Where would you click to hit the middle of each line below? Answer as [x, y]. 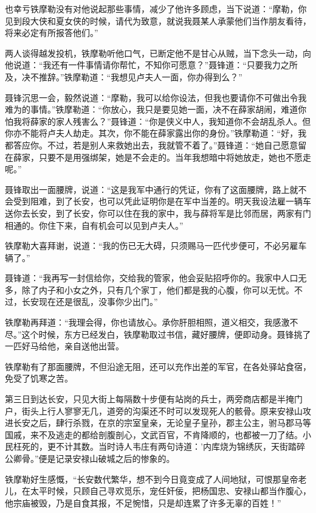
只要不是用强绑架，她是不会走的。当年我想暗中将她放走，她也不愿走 [175, 157]
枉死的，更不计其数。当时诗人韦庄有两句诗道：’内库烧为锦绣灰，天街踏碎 [159, 446]
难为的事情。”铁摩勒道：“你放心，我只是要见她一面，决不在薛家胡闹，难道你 [156, 109]
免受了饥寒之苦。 [39, 378]
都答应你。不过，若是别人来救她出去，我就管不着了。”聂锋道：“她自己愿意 [152, 145]
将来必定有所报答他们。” [52, 33]
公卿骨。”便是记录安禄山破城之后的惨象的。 [90, 458]
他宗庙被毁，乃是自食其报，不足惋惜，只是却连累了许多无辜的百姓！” [143, 502]
